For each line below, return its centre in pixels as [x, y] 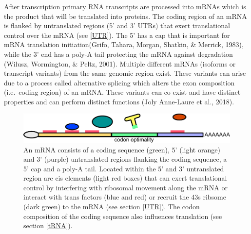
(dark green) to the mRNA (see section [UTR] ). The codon [112, 207]
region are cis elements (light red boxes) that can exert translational [125, 178]
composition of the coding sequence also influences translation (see [123, 216]
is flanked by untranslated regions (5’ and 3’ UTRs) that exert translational [117, 25]
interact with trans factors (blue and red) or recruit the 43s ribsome [125, 197]
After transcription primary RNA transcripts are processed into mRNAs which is [125, 6]
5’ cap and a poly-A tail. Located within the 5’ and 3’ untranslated [124, 168]
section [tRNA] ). [48, 226]
